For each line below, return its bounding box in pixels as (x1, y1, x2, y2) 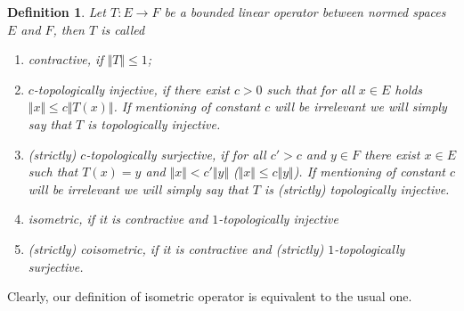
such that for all (266, 79, 354, 98)
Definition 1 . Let (7, 3, 106, 20)
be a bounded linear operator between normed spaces (164, 3, 446, 20)
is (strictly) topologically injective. (264, 179, 450, 198)
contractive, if (28, 50, 103, 69)
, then (53, 20, 85, 38)
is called (101, 20, 145, 38)
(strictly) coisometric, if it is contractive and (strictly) (28, 239, 324, 258)
